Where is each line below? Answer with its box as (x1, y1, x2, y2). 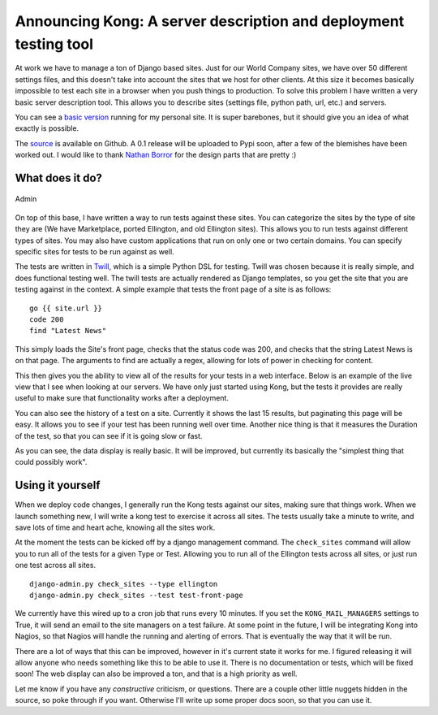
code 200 (29, 315, 64, 324)
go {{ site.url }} (29, 303, 103, 313)
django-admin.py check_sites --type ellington (29, 579, 218, 588)
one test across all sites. (15, 561, 97, 570)
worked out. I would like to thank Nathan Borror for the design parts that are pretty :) (15, 150, 297, 160)
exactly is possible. (15, 123, 79, 133)
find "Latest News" (29, 326, 107, 336)
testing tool (15, 35, 93, 53)
